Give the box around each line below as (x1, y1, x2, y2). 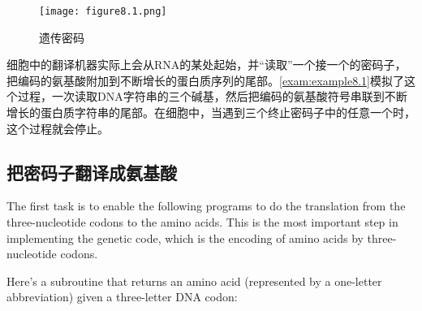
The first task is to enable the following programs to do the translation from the (6, 197, 406, 214)
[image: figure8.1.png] (39, 6, 167, 17)
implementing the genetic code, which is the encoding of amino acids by (6, 229, 364, 246)
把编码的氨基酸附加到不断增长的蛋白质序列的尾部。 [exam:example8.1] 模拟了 (6, 71, 404, 89)
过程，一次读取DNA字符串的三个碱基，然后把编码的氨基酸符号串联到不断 (17, 88, 407, 105)
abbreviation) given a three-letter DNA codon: (6, 288, 238, 305)
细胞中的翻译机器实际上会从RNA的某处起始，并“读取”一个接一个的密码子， (6, 56, 407, 73)
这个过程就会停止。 (6, 119, 109, 136)
